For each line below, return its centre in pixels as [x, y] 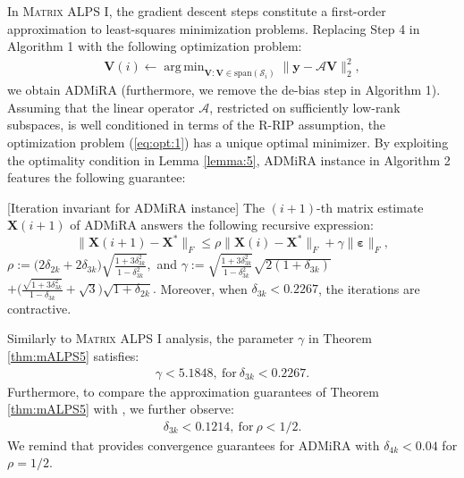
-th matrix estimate [370, 207]
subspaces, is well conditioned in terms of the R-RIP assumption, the [197, 125]
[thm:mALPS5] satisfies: [73, 355]
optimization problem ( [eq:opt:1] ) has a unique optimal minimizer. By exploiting [228, 142]
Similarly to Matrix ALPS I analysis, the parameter [151, 338]
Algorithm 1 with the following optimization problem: [155, 46]
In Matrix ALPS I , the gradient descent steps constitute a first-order [197, 11]
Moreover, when [204, 288]
